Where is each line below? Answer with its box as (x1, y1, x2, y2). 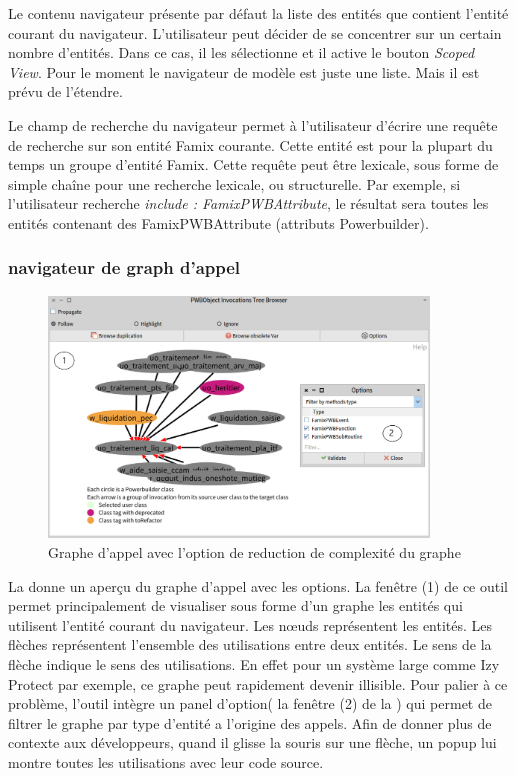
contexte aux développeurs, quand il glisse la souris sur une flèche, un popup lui (8, 732, 497, 753)
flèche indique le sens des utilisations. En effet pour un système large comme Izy (8, 653, 500, 674)
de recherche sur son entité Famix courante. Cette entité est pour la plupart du (8, 134, 493, 155)
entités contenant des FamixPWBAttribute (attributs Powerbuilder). (8, 212, 429, 233)
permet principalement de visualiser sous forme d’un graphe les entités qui (8, 595, 463, 616)
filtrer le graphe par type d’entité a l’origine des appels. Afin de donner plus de (8, 712, 492, 733)
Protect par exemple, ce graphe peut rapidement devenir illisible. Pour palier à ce (8, 673, 508, 694)
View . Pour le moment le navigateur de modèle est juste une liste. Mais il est (8, 61, 480, 82)
